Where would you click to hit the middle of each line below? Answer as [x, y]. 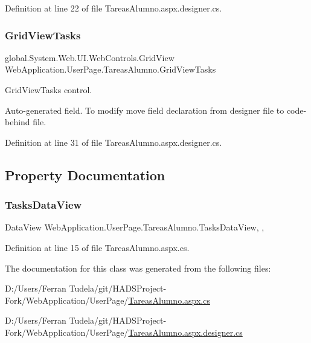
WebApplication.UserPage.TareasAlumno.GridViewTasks [111, 69]
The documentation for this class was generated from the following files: [138, 268]
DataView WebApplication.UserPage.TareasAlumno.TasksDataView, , [135, 227]
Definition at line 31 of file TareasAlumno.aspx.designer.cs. [114, 142]
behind [18, 122]
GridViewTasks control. [49, 90]
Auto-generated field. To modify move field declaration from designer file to [145, 110]
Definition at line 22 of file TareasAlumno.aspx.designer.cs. [114, 8]
